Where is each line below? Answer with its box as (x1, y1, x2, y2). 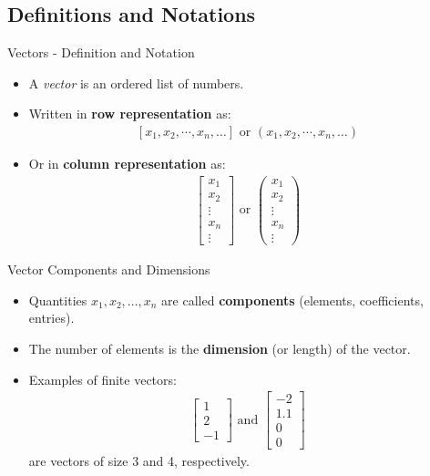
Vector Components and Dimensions (7, 260, 210, 279)
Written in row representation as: (28, 104, 231, 123)
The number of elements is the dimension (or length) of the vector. (28, 339, 411, 358)
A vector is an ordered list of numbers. (28, 73, 244, 92)
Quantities (28, 290, 87, 309)
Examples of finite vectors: (28, 369, 177, 388)
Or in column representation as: (28, 154, 226, 173)
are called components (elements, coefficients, (161, 290, 424, 309)
